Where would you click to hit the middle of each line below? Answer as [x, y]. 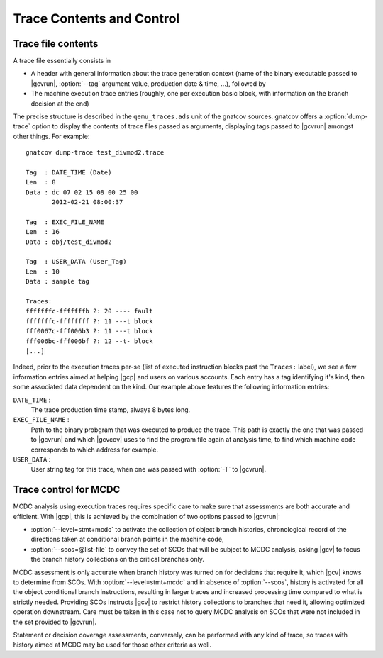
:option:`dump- [346, 116]
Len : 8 [41, 182]
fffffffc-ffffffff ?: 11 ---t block [89, 321]
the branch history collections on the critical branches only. [118, 559]
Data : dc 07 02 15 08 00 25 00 [82, 192]
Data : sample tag [58, 281]
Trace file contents [56, 44]
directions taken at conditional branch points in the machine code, [127, 540]
